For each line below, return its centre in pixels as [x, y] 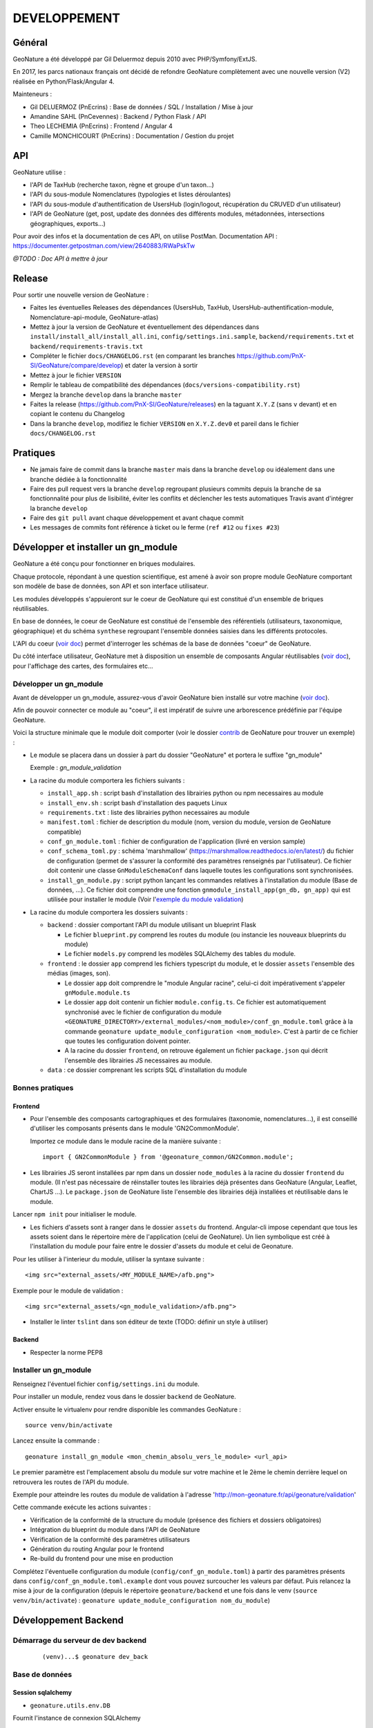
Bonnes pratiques [43, 1087]
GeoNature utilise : [39, 172]
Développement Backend [68, 1620]
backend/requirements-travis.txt [87, 346]
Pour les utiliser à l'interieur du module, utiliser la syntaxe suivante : [109, 1259]
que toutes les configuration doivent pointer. [128, 1041]
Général [30, 43]
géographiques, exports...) [68, 223]
